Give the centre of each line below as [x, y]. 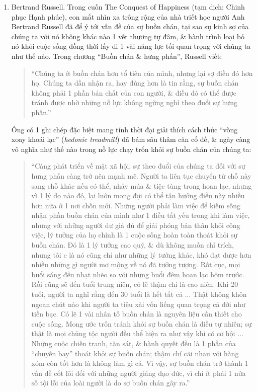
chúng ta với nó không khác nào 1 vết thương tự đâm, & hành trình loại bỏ [128, 36]
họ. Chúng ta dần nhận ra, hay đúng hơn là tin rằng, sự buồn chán [135, 83]
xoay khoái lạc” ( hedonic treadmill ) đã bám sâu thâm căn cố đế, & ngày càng [131, 139]
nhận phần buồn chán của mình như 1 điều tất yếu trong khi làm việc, [141, 215]
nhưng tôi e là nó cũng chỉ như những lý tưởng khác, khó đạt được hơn [141, 254]
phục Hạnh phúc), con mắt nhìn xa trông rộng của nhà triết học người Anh [128, 16]
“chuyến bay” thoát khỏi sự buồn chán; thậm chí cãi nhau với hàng [135, 353]
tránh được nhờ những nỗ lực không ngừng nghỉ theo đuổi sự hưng [134, 102]
